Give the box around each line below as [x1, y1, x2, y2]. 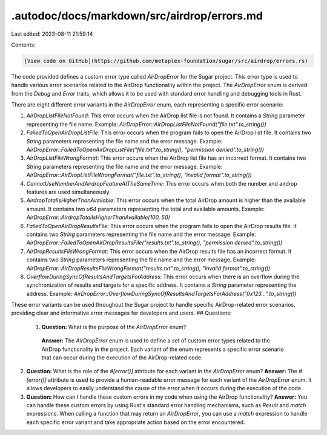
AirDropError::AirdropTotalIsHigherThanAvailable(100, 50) [26, 214, 171, 221]
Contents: [11, 41, 36, 48]
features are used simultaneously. [26, 188, 111, 195]
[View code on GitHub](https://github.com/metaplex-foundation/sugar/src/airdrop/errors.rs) [24, 57, 308, 64]
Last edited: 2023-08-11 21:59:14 [11, 30, 93, 38]
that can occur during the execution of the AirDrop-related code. [41, 354, 203, 361]
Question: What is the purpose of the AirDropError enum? [41, 323, 187, 330]
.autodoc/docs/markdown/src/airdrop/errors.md [11, 9, 263, 22]
